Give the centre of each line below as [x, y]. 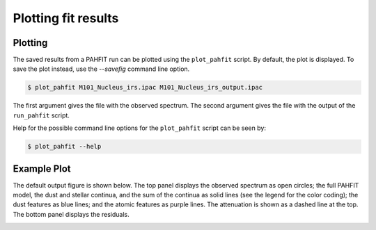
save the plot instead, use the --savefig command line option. [101, 69]
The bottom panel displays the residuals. [71, 214]
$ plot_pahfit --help [64, 147]
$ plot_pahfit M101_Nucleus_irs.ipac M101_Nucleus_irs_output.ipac [145, 88]
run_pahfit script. [41, 115]
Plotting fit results [66, 18]
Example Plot [42, 169]
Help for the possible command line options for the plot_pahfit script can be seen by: [139, 128]
